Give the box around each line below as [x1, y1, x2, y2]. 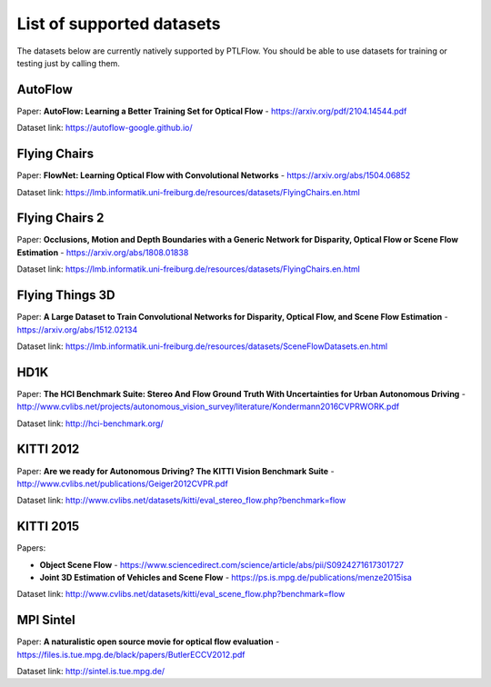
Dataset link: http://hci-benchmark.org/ [16, 418, 164, 429]
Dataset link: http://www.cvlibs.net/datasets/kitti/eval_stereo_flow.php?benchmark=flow [16, 495, 346, 506]
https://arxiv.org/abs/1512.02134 [16, 324, 138, 335]
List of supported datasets [16, 14, 222, 34]
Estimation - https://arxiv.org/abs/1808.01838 [16, 246, 189, 258]
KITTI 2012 [16, 442, 80, 457]
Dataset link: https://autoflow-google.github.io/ [16, 123, 193, 134]
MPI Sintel [16, 612, 76, 628]
